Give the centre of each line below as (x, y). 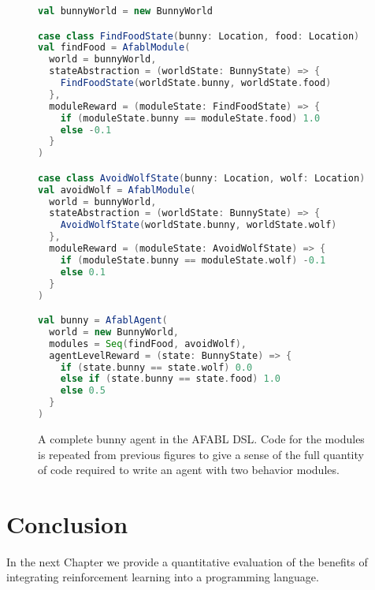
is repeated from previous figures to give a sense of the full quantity (201, 454)
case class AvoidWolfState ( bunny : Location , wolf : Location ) (202, 178)
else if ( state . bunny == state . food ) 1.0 (170, 379)
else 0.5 (83, 391)
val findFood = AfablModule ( (114, 48)
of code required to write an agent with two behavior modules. (189, 470)
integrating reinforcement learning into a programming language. (163, 577)
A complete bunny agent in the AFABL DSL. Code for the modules (201, 438)
